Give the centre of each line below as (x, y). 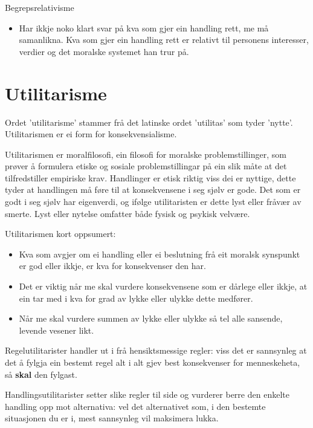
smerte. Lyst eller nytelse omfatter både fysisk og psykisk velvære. (127, 213)
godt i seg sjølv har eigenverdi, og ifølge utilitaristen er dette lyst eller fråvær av (153, 202)
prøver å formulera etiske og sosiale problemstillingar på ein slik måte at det (146, 166)
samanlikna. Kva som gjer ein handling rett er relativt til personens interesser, (164, 40)
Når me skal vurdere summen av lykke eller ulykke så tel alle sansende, (151, 318)
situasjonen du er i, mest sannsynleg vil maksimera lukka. (112, 418)
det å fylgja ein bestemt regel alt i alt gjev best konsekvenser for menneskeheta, (153, 362)
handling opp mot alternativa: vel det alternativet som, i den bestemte (135, 406)
